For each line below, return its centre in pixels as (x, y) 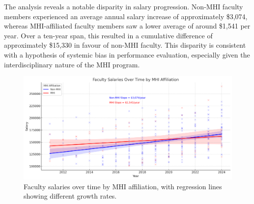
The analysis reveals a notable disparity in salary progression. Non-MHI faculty (124, 6)
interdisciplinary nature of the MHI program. (72, 64)
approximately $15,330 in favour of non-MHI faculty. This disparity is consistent (125, 45)
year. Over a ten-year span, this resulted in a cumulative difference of (108, 35)
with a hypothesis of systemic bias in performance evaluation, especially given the (127, 54)
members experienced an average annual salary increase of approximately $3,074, (126, 16)
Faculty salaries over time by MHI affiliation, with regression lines (123, 186)
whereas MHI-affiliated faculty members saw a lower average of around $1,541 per (127, 26)
